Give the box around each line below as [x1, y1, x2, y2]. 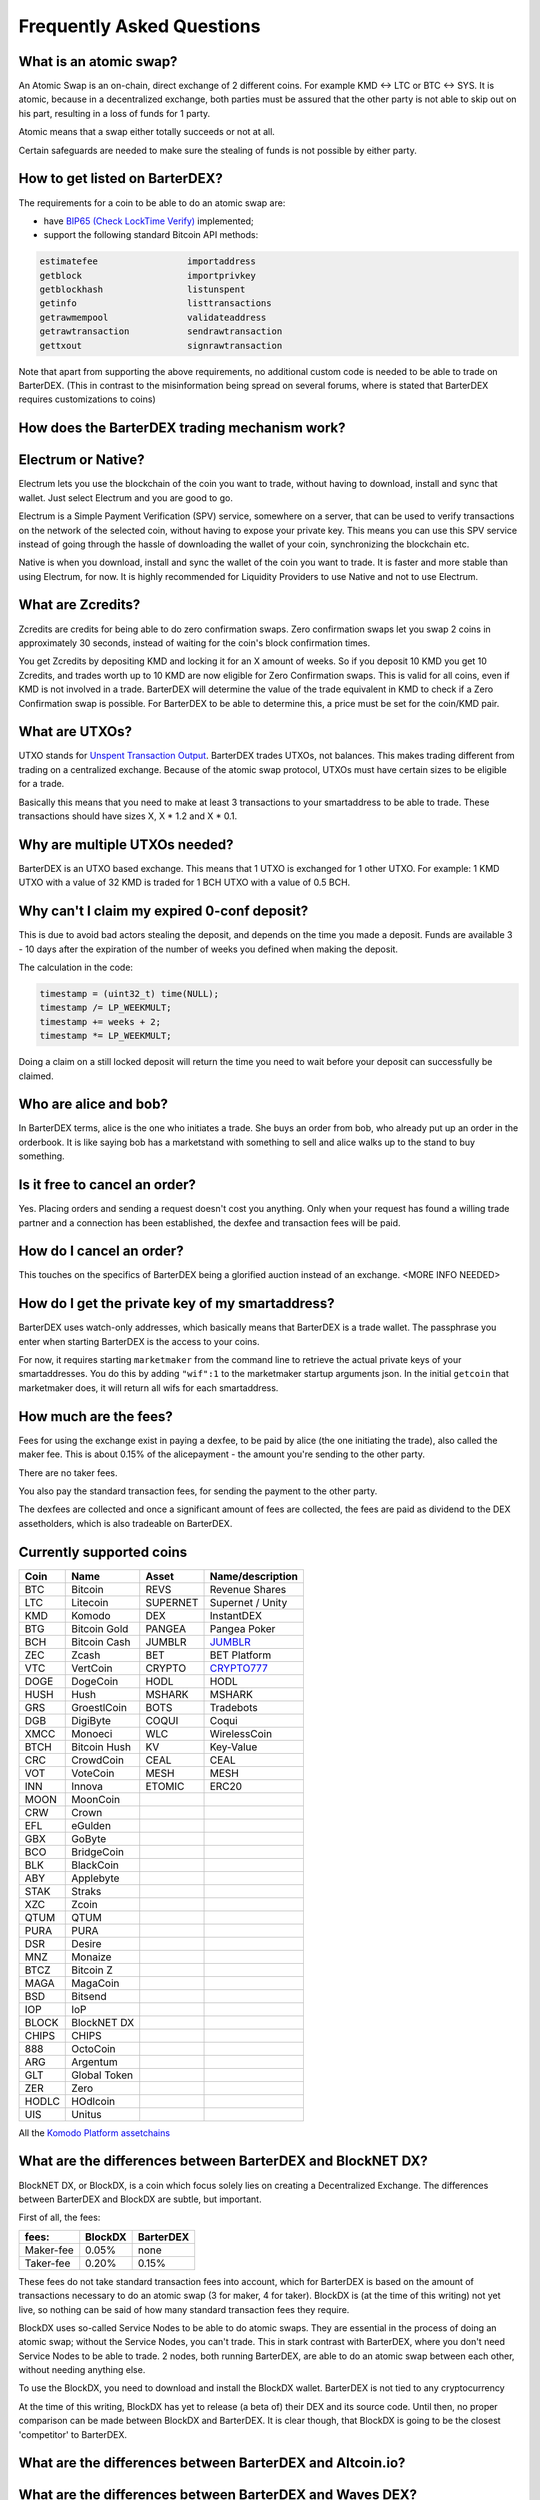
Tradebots [209, 1700, 259, 1714]
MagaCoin [71, 1976, 120, 1990]
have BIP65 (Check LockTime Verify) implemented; [43, 215, 254, 227]
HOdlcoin [71, 2094, 116, 2108]
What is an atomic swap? [18, 53, 178, 70]
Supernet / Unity [209, 1595, 288, 1609]
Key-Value [209, 1740, 258, 1754]
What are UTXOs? [18, 723, 132, 740]
